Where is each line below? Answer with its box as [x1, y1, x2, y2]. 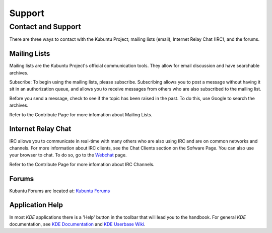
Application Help [9, 201, 63, 209]
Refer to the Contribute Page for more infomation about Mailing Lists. [9, 111, 153, 118]
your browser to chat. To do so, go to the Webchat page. [9, 152, 127, 158]
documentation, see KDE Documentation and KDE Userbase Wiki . [9, 221, 146, 227]
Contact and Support [9, 22, 81, 31]
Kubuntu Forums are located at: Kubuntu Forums [9, 188, 110, 194]
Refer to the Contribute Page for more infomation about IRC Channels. [9, 161, 155, 167]
